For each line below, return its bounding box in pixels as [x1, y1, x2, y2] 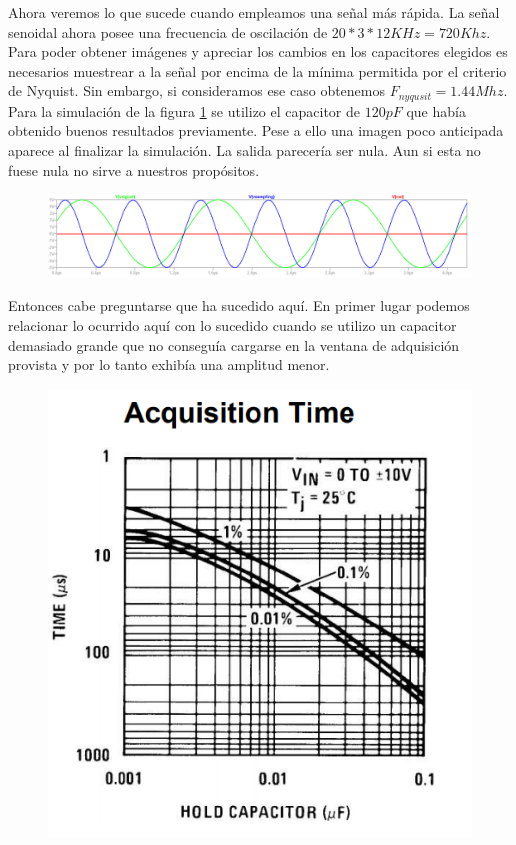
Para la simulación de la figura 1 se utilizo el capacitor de [8, 100, 361, 121]
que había [406, 100, 466, 121]
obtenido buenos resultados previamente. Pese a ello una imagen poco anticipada [8, 120, 504, 141]
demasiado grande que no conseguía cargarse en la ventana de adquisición [8, 334, 460, 355]
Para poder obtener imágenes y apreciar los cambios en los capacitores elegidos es [8, 41, 508, 62]
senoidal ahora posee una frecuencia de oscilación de [8, 21, 328, 42]
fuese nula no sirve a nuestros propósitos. [8, 159, 260, 180]
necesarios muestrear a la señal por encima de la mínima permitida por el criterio [8, 60, 507, 81]
